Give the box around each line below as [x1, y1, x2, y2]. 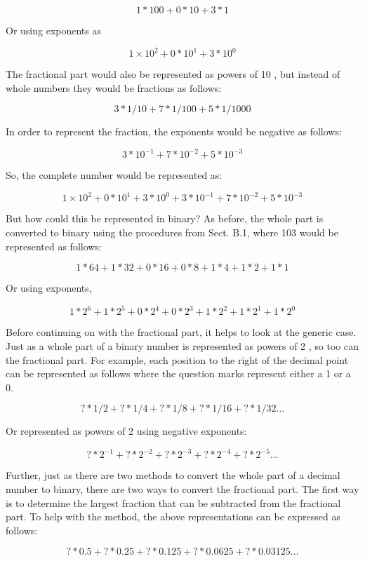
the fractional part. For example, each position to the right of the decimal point [6, 352, 349, 367]
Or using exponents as [6, 23, 101, 37]
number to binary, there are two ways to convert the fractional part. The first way [6, 482, 359, 496]
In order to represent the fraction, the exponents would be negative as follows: [6, 124, 342, 139]
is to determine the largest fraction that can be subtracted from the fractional [6, 495, 341, 510]
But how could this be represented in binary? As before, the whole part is [6, 211, 324, 226]
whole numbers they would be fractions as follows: [6, 80, 222, 95]
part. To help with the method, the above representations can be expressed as [6, 509, 340, 524]
